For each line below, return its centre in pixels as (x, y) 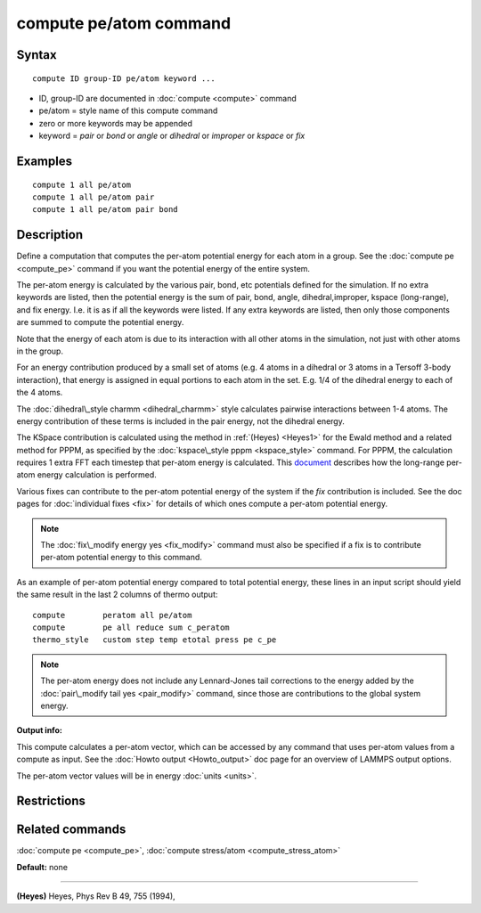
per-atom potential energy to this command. (121, 558)
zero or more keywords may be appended (116, 123)
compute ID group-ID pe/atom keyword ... (124, 78)
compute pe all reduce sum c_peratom (131, 627)
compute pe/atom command (124, 23)
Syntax (37, 55)
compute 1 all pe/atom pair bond (105, 210)
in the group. (40, 351)
